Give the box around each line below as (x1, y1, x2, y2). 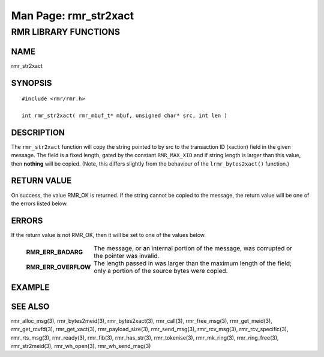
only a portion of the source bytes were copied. (94, 267, 228, 275)
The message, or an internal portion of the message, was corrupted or (94, 244, 293, 253)
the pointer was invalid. (94, 252, 160, 260)
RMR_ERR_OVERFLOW (26, 263, 91, 271)
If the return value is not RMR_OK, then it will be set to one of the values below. (11, 231, 206, 238)
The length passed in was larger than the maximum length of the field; (94, 259, 292, 268)
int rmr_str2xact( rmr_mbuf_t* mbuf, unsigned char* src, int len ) (22, 112, 227, 119)
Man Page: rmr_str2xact (11, 9, 134, 22)
